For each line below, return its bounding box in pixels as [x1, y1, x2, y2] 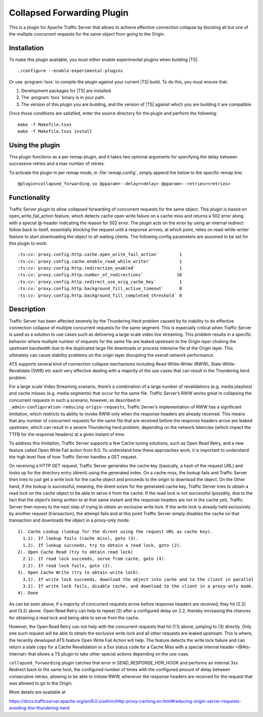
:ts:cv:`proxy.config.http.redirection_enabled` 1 [18, 266, 182, 271]
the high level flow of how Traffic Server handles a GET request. [9, 454, 138, 460]
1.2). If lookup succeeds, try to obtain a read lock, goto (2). [22, 543, 182, 548]
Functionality [9, 193, 50, 202]
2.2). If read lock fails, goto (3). [22, 563, 113, 568]
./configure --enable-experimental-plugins [18, 68, 123, 74]
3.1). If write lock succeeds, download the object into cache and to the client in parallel [22, 577, 254, 582]
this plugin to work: [9, 240, 48, 246]
